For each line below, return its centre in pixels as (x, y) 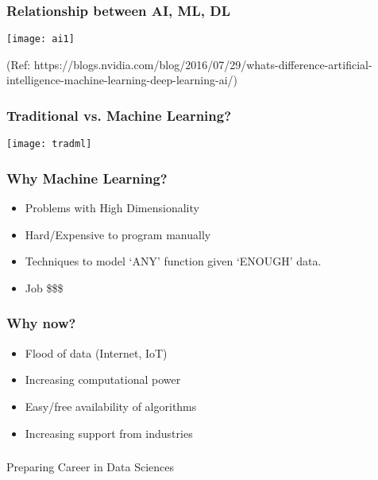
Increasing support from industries (109, 433)
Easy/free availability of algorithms (111, 406)
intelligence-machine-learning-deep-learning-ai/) (122, 80)
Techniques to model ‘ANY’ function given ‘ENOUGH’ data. (173, 261)
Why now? (41, 323)
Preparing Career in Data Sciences (91, 467)
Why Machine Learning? (87, 178)
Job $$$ (44, 287)
